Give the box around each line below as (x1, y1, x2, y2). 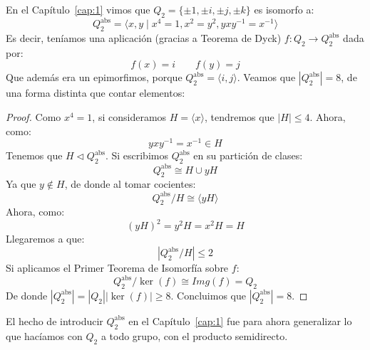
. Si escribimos (105, 148, 168, 163)
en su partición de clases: (193, 148, 303, 163)
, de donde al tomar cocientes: (64, 176, 196, 191)
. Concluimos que (170, 287, 246, 302)
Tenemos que (6, 148, 63, 163)
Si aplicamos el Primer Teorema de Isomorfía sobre (6, 260, 229, 275)
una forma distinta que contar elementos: (6, 85, 185, 100)
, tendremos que (204, 110, 274, 124)
